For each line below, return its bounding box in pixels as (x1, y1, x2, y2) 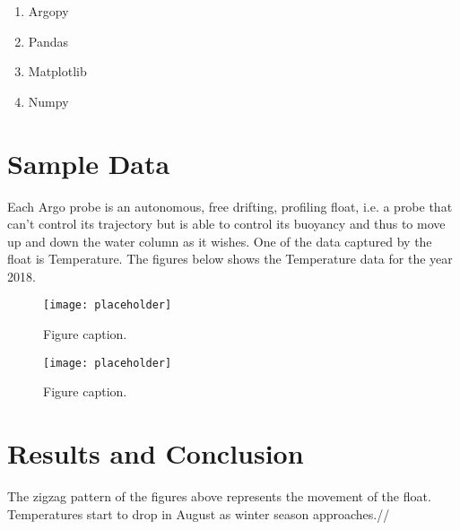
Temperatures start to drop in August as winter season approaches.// (7, 504, 390, 523)
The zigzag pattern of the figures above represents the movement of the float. (7, 487, 431, 506)
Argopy (28, 2, 69, 20)
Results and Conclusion (7, 435, 304, 472)
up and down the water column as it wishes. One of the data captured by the (7, 231, 432, 250)
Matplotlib (28, 62, 87, 81)
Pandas (28, 31, 69, 50)
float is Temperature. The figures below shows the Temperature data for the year (7, 249, 453, 268)
